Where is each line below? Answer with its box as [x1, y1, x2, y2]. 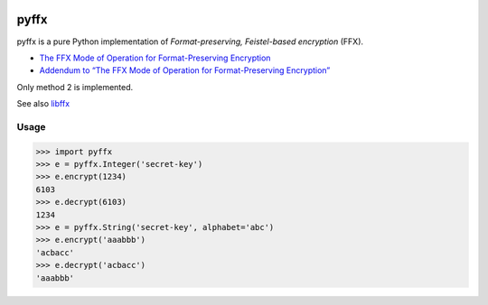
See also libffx [16, 98, 70, 109]
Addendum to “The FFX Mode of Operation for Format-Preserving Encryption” [39, 65, 331, 76]
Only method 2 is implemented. [16, 81, 134, 92]
